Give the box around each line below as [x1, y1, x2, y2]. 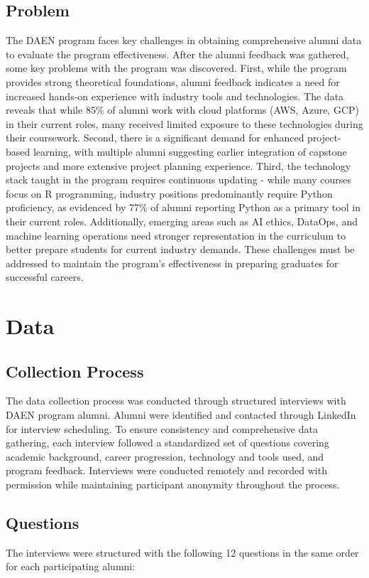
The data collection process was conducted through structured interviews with [6, 393, 346, 408]
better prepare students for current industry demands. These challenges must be [6, 242, 355, 257]
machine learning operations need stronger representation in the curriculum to [6, 228, 346, 242]
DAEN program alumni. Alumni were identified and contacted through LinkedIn [6, 407, 356, 422]
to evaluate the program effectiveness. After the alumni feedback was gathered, [6, 46, 349, 61]
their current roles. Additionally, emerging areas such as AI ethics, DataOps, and [6, 213, 358, 228]
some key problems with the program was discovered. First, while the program [6, 60, 347, 75]
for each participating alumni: [6, 559, 136, 574]
